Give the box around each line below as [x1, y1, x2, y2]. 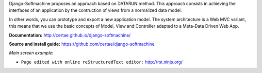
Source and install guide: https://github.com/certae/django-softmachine [9, 41, 155, 47]
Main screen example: [9, 50, 53, 56]
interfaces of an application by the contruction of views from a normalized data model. [9, 7, 182, 13]
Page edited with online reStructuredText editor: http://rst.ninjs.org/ [21, 59, 183, 65]
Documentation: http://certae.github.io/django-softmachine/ [9, 32, 131, 38]
